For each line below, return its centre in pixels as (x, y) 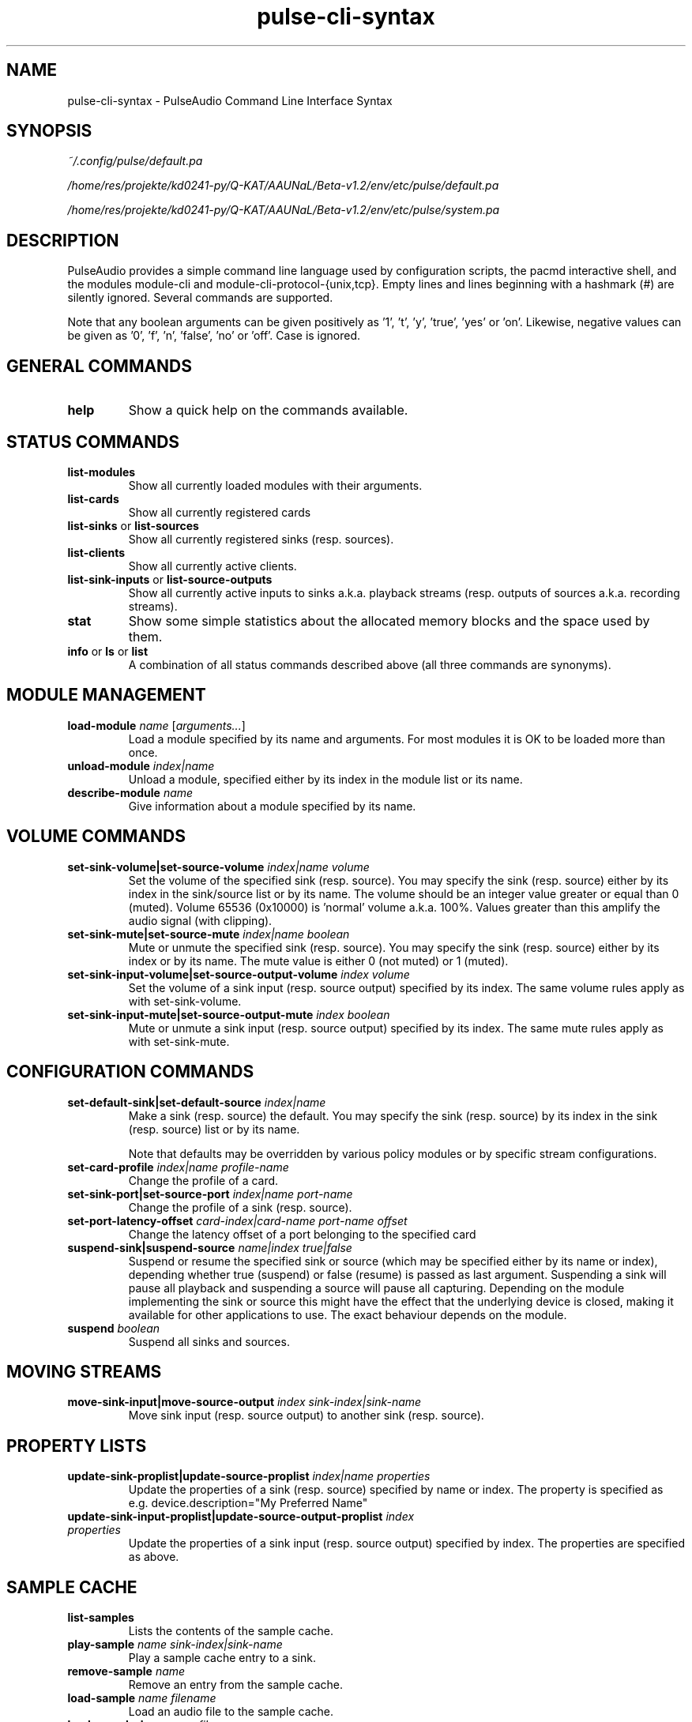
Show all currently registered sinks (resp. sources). (261, 539)
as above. (154, 1557)
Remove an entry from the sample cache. (236, 1685)
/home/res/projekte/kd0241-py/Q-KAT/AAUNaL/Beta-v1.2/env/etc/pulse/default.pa (283, 186)
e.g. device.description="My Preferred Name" (248, 1503)
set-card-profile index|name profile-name (178, 1167)
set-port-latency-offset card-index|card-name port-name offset (237, 1220)
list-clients (96, 552)
